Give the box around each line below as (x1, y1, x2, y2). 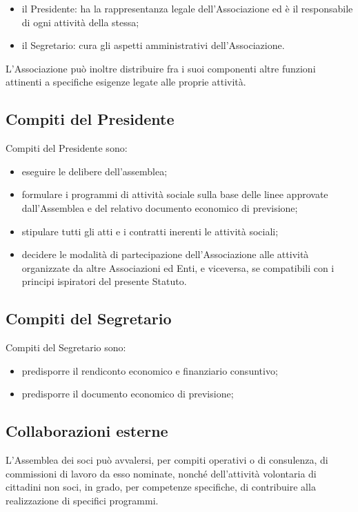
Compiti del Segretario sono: (6, 340, 126, 355)
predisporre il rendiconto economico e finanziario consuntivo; (21, 363, 278, 377)
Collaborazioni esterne (6, 420, 168, 442)
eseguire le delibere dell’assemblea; (21, 164, 168, 178)
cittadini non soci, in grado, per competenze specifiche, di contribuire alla (6, 480, 316, 494)
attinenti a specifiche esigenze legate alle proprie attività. (6, 75, 246, 89)
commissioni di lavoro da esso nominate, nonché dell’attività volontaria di (6, 466, 317, 480)
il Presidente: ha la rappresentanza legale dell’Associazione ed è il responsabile (21, 1, 353, 15)
